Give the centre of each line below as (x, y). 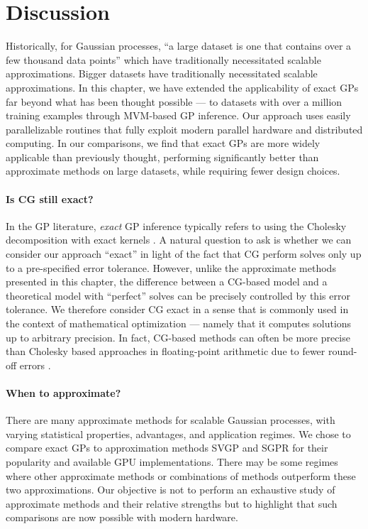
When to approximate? (63, 392)
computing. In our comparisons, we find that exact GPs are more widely (163, 143)
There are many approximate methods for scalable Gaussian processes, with (171, 420)
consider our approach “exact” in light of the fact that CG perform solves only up (184, 254)
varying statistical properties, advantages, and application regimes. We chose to (178, 433)
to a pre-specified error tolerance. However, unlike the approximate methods (171, 267)
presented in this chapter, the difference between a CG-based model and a (167, 282)
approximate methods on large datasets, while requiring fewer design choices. (173, 171)
